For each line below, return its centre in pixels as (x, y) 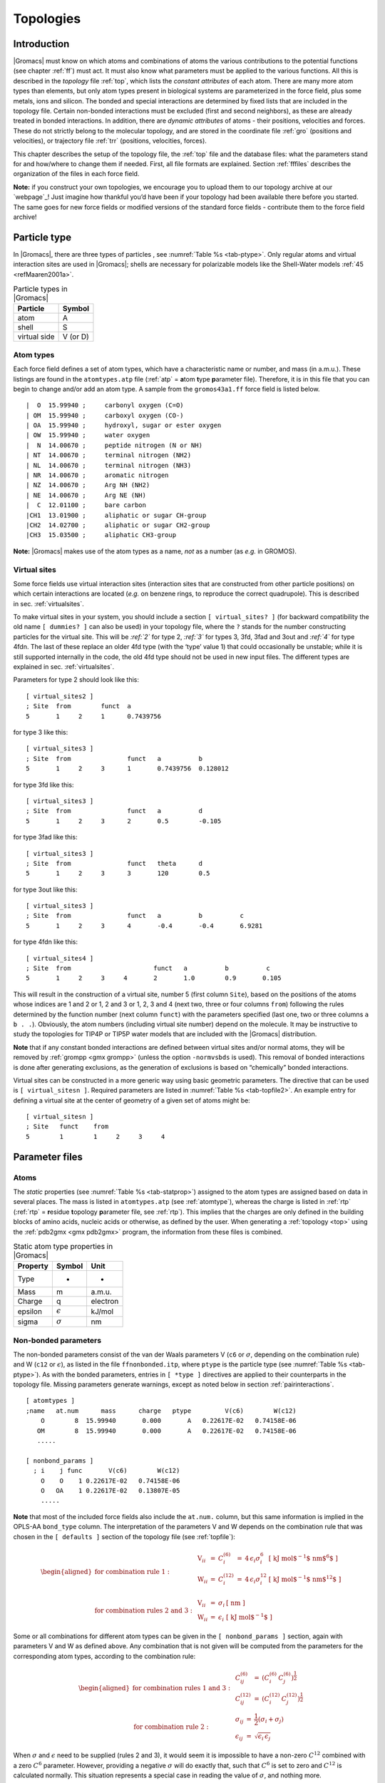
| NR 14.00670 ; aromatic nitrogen (97, 475)
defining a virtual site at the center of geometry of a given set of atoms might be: (132, 1100)
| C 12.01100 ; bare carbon (86, 505)
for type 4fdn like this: (46, 942)
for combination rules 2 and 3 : (143, 1610)
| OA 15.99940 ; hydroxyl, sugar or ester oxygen (124, 425)
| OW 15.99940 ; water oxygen (88, 435)
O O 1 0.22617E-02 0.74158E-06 (110, 1481)
